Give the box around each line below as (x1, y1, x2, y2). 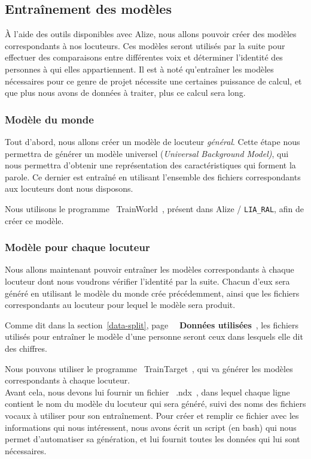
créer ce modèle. (5, 214, 64, 227)
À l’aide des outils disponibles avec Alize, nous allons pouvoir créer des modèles (5, 28, 297, 40)
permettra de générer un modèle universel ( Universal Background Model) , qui (5, 147, 289, 159)
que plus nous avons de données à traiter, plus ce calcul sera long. (5, 86, 246, 99)
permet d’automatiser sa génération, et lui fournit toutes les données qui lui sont (5, 433, 300, 445)
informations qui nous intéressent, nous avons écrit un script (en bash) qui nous (5, 421, 297, 433)
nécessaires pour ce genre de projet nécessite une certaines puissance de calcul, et (5, 74, 302, 87)
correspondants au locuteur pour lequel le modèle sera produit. (5, 298, 236, 311)
